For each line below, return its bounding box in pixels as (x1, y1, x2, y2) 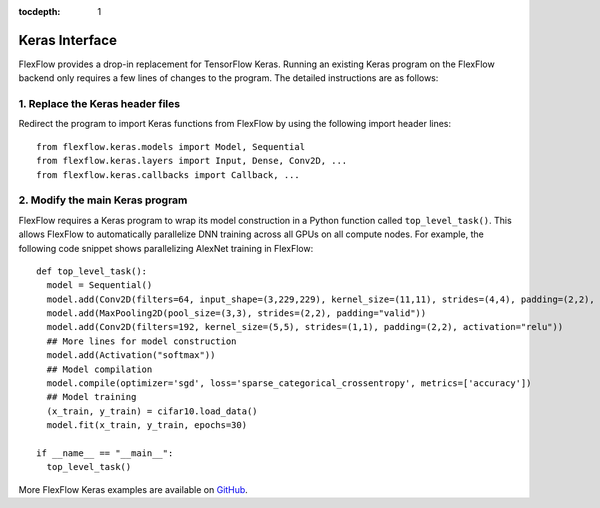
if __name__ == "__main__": (36, 448, 174, 459)
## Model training (46, 391, 137, 403)
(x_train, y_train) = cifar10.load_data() (46, 405, 259, 417)
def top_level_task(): (36, 265, 148, 277)
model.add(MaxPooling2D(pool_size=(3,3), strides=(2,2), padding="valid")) (46, 308, 427, 319)
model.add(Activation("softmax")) (46, 350, 216, 361)
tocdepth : (18, 6, 61, 17)
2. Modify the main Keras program (18, 193, 188, 207)
